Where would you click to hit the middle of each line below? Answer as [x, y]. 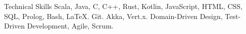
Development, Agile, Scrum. [70, 26]
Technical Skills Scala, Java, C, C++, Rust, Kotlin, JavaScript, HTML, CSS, [123, 6]
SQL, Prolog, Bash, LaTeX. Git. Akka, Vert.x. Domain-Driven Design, [113, 16]
